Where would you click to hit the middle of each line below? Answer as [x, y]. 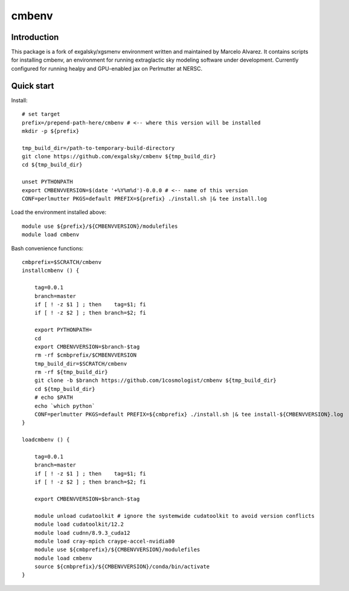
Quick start [33, 86]
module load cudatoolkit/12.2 [79, 525]
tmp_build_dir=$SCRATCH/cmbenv [81, 363]
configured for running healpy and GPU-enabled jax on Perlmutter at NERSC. [107, 68]
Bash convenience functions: [47, 248]
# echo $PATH [53, 398]
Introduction [35, 37]
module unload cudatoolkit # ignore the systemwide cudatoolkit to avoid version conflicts [174, 516]
